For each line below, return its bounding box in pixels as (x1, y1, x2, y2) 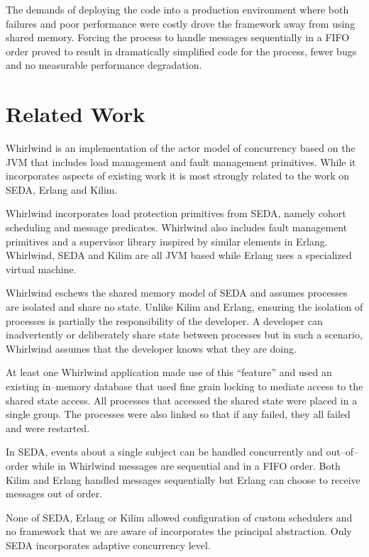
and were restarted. (6, 420, 90, 435)
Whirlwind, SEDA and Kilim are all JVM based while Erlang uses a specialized (6, 248, 352, 263)
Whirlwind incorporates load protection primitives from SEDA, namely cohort (6, 206, 346, 221)
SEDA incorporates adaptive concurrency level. (6, 537, 211, 552)
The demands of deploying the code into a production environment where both (6, 2, 349, 16)
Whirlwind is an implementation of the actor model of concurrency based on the (6, 140, 356, 155)
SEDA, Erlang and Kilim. (6, 182, 118, 197)
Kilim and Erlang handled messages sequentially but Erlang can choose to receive (6, 472, 360, 487)
